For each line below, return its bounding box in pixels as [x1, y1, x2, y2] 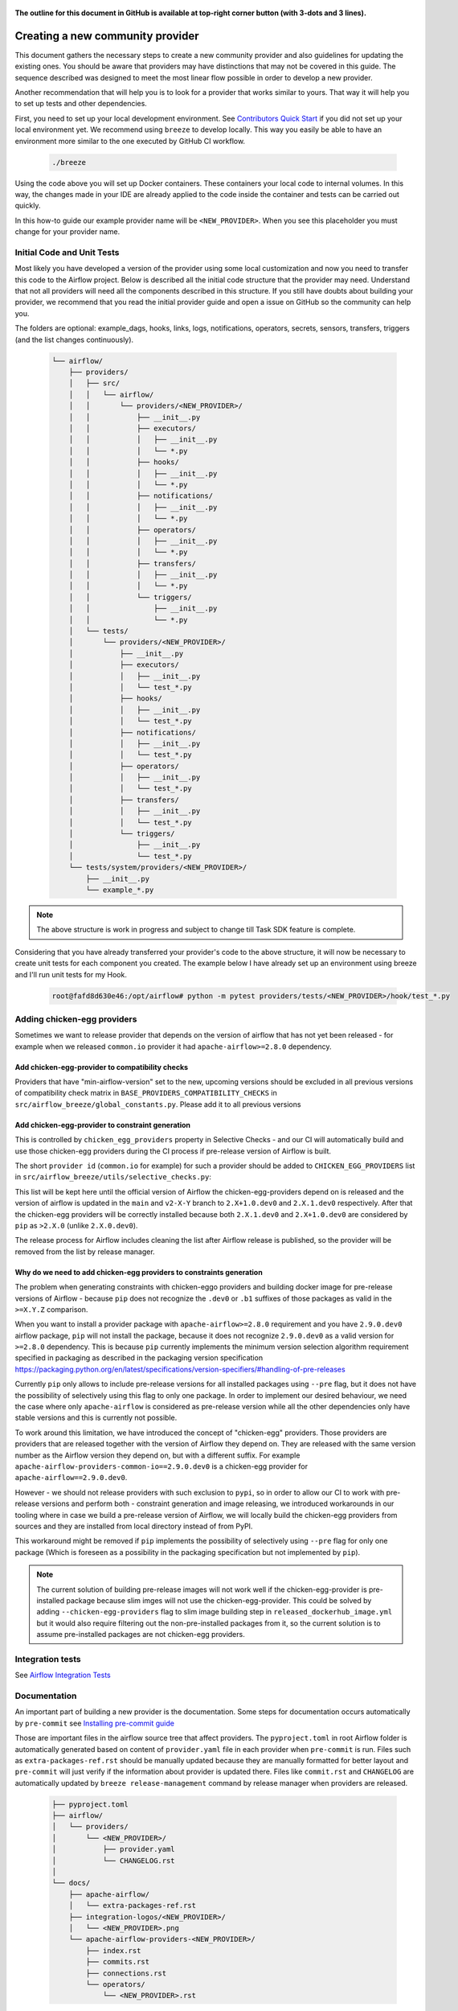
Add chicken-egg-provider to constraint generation [14, 1120, 191, 1129]
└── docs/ [51, 1878, 91, 1888]
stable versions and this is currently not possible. [14, 1413, 178, 1423]
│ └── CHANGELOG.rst [51, 1856, 176, 1865]
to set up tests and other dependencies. [14, 99, 148, 109]
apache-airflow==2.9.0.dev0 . [14, 1473, 128, 1483]
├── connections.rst [85, 1968, 167, 1978]
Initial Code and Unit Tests [14, 246, 120, 257]
